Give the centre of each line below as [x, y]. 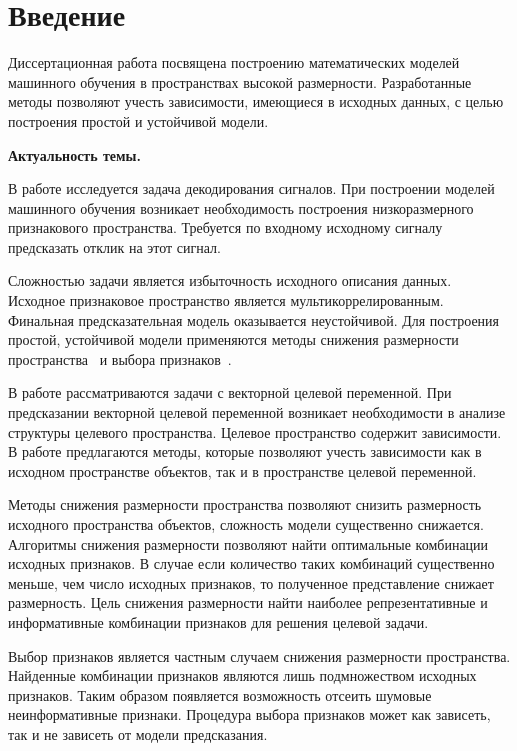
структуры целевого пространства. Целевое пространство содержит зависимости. [255, 431]
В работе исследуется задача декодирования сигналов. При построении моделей [251, 188]
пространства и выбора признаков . [120, 358]
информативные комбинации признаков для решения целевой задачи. [218, 621]
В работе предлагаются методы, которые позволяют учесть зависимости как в [245, 451]
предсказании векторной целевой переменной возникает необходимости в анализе [257, 412]
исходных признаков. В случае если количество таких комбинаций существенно [251, 563]
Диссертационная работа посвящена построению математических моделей [234, 62]
